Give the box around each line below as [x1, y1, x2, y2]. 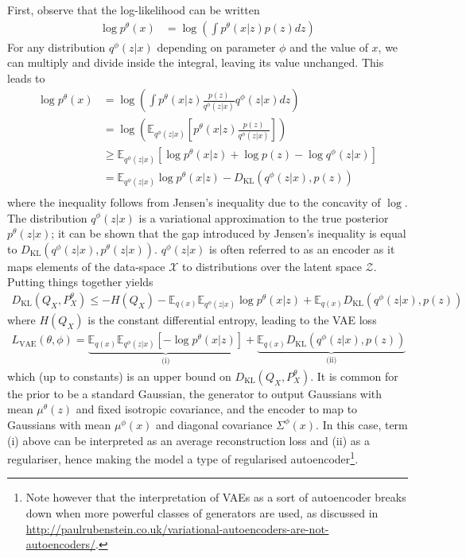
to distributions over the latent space [182, 258, 362, 274]
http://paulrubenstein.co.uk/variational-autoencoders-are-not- [25, 520, 329, 537]
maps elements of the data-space [7, 258, 165, 274]
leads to [7, 69, 45, 86]
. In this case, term [316, 416, 408, 432]
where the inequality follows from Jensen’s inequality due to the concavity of [7, 193, 381, 210]
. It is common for [310, 367, 398, 384]
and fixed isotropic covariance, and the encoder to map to [76, 401, 358, 417]
